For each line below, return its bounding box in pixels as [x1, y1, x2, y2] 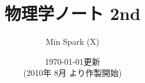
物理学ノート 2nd [4, 1, 141, 25]
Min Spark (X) [45, 35, 100, 48]
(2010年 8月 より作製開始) [23, 67, 122, 79]
